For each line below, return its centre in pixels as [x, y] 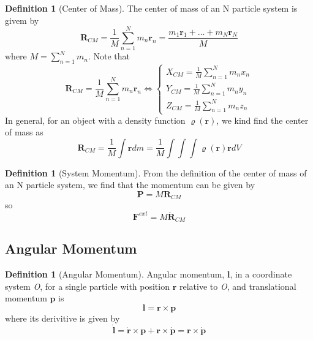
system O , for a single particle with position [87, 286]
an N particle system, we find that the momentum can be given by [130, 185]
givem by [22, 20]
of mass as [24, 132]
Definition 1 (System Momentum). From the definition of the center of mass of [156, 172]
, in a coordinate [261, 274]
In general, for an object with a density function [95, 120]
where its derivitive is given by [62, 318]
